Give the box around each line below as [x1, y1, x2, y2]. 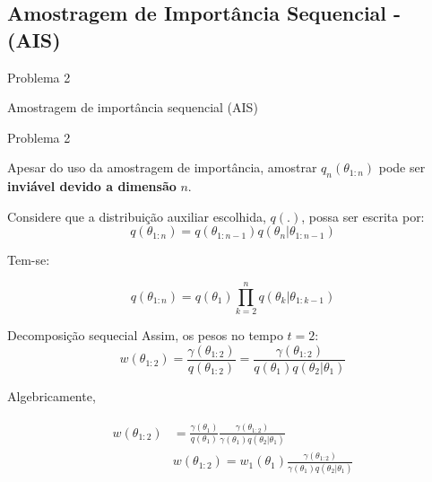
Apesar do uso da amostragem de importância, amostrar [7, 158, 317, 177]
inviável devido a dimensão [7, 177, 177, 196]
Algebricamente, [7, 386, 96, 405]
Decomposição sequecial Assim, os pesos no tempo [7, 326, 283, 345]
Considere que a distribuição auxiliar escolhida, [7, 206, 266, 225]
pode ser [378, 158, 426, 177]
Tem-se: [7, 250, 50, 269]
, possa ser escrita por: [301, 206, 425, 225]
